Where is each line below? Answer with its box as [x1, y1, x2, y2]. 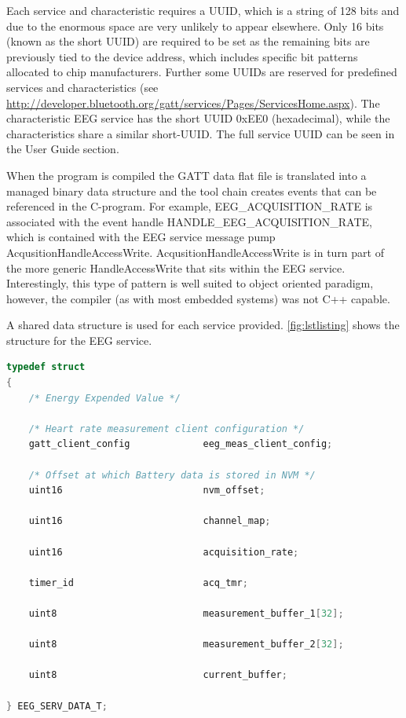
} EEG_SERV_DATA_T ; [6, 700, 108, 712]
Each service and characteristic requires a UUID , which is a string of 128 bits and [6, 2, 400, 18]
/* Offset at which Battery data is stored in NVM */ [28, 469, 316, 481]
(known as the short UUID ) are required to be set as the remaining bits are [6, 33, 370, 49]
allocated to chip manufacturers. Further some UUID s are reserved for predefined [6, 64, 397, 80]
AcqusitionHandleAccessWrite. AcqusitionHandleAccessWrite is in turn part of [6, 244, 384, 260]
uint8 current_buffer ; [28, 669, 287, 681]
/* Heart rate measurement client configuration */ [28, 423, 305, 434]
